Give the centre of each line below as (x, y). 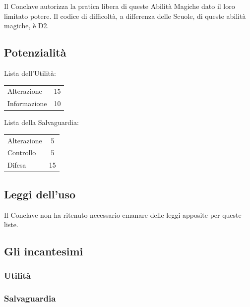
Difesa (17, 165)
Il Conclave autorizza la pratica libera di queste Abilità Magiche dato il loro (120, 6)
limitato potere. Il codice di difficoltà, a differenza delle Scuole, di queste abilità (125, 16)
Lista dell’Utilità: (30, 73)
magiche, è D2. (27, 26)
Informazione (27, 103)
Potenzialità (35, 52)
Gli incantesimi (44, 251)
